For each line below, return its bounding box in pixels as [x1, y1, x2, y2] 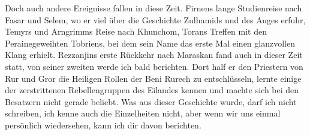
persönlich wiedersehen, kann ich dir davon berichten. [5, 118, 201, 131]
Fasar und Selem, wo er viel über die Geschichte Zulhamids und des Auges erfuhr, [5, 13, 306, 26]
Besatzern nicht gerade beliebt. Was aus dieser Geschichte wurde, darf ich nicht [5, 95, 297, 108]
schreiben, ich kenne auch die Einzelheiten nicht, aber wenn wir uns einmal [5, 107, 281, 119]
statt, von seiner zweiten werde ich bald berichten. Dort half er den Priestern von [5, 60, 303, 72]
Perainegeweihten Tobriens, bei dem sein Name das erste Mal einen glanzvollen [5, 36, 295, 49]
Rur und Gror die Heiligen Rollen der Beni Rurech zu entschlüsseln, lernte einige [5, 72, 302, 84]
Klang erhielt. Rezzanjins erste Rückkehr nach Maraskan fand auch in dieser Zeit [5, 48, 303, 61]
